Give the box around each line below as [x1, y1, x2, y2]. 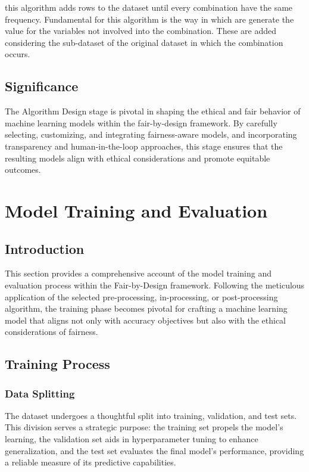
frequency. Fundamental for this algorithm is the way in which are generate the [5, 13, 294, 25]
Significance [5, 77, 79, 95]
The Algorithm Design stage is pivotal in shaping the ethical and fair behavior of [5, 105, 301, 117]
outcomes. [5, 163, 41, 176]
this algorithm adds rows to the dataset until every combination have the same [5, 1, 293, 13]
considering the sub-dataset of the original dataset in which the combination [5, 36, 283, 48]
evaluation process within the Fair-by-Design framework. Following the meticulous [5, 278, 305, 291]
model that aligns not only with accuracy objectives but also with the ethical [5, 313, 286, 326]
